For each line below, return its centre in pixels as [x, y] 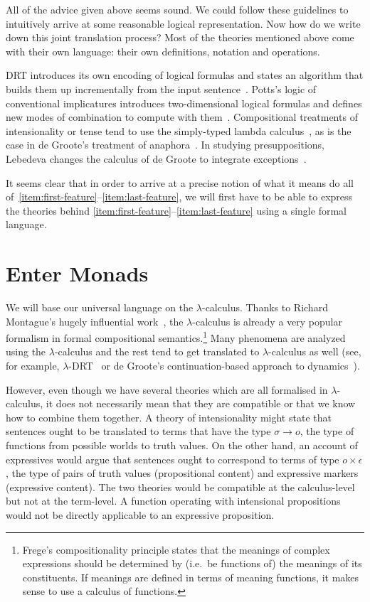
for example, [33, 366]
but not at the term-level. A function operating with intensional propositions [173, 501]
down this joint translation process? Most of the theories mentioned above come [180, 37]
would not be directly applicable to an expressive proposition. [140, 515]
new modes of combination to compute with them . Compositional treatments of [182, 117]
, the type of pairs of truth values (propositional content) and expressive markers [182, 473]
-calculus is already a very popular [267, 321]
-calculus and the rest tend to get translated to [157, 351]
